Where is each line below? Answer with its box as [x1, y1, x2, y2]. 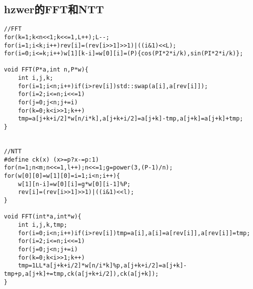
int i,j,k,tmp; [18, 221, 67, 228]
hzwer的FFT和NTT [4, 1, 104, 17]
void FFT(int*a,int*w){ [4, 213, 82, 220]
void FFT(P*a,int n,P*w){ [4, 66, 88, 73]
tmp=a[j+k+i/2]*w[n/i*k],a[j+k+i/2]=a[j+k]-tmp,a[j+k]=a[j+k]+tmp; [18, 115, 243, 122]
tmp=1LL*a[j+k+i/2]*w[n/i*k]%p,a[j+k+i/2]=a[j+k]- [18, 262, 187, 269]
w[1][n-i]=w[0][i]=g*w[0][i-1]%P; [18, 180, 131, 188]
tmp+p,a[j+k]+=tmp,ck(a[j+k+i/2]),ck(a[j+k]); [4, 270, 159, 277]
